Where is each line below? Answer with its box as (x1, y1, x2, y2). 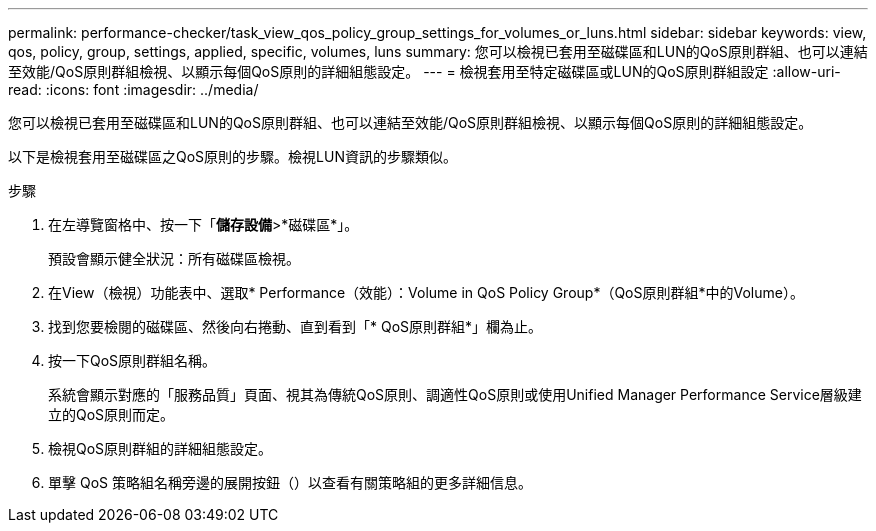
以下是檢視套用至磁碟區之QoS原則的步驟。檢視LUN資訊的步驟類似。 (8, 148, 457, 165)
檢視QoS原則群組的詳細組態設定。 (48, 440, 273, 457)
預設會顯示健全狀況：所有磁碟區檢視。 (48, 250, 300, 267)
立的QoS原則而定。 (48, 406, 175, 423)
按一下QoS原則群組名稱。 (48, 352, 217, 369)
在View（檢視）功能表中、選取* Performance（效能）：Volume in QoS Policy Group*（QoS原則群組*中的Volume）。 (48, 284, 804, 301)
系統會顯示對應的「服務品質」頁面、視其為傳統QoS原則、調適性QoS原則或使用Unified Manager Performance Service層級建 (48, 386, 862, 403)
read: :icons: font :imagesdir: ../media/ (8, 81, 259, 98)
